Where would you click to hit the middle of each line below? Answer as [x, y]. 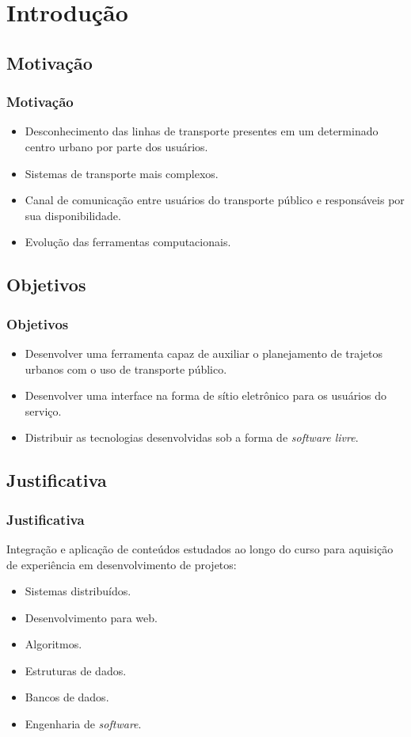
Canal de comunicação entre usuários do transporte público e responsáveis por [215, 200]
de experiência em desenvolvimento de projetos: [122, 564]
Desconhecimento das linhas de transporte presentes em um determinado [202, 131]
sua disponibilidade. [73, 215]
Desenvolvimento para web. [91, 617]
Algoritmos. [53, 644]
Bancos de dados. [67, 697]
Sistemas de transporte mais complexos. [122, 173]
